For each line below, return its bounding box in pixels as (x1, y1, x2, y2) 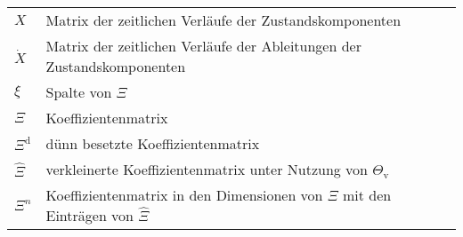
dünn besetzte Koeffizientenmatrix (45, 133, 260, 154)
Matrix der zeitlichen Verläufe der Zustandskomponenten (45, 10, 402, 30)
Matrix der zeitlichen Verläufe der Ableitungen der (45, 36, 361, 56)
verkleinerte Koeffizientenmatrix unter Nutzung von (45, 159, 369, 179)
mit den (343, 185, 392, 205)
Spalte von (45, 82, 112, 102)
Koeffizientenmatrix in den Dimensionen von (45, 185, 323, 205)
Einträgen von (45, 205, 134, 225)
